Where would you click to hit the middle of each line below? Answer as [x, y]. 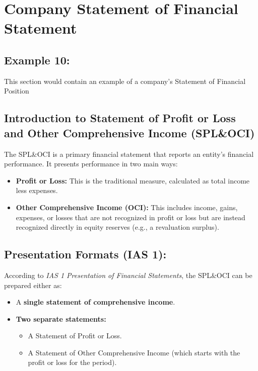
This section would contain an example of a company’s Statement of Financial [125, 81]
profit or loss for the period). [72, 362]
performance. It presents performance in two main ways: [91, 164]
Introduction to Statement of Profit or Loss [120, 118]
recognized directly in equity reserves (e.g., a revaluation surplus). [117, 227]
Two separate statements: [61, 318]
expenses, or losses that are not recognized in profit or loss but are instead [131, 217]
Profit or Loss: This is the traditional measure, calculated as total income [133, 180]
